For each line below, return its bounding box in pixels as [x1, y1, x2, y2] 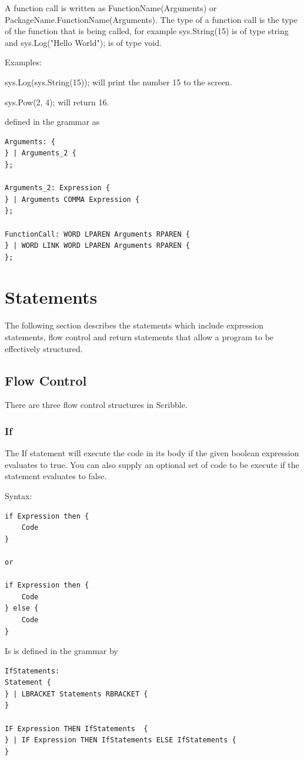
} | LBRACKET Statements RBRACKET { [5, 689, 148, 698]
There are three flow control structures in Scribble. [5, 399, 188, 411]
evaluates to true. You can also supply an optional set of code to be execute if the [5, 458, 299, 470]
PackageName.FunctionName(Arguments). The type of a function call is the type [5, 13, 298, 25]
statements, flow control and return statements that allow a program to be [5, 331, 274, 343]
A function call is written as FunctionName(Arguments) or [5, 2, 217, 14]
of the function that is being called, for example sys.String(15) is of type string [5, 25, 289, 37]
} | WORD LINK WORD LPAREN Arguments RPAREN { [5, 241, 190, 250]
